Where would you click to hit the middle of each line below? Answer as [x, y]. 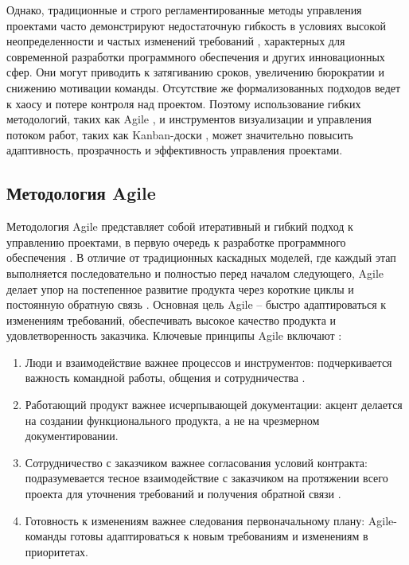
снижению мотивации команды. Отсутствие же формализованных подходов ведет [204, 87]
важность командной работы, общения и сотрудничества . [165, 378]
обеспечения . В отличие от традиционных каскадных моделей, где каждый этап [201, 257]
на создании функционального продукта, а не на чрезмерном [172, 420]
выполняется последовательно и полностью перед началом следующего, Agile [195, 273]
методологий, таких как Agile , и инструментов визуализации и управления [189, 119]
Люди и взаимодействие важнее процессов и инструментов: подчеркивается [208, 362]
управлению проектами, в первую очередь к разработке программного [176, 242]
